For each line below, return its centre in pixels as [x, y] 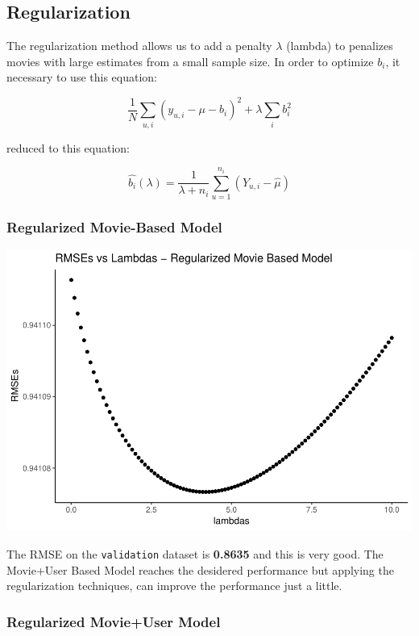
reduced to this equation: [68, 147]
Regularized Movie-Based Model [114, 227]
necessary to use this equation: [82, 77]
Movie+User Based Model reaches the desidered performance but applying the [200, 569]
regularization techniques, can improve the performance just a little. [174, 586]
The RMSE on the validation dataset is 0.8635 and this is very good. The [195, 553]
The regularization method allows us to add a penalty [139, 46]
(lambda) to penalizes [340, 46]
